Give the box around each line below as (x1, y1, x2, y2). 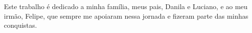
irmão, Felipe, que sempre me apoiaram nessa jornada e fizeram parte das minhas (4, 11, 249, 21)
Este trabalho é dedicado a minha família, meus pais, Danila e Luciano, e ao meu (4, 1, 248, 11)
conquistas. (4, 20, 37, 30)
